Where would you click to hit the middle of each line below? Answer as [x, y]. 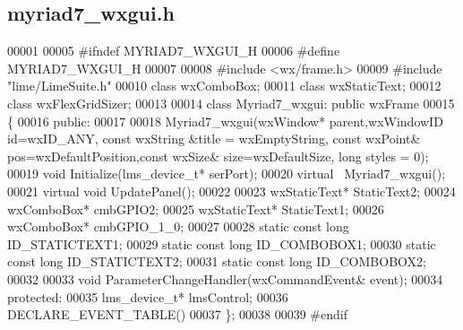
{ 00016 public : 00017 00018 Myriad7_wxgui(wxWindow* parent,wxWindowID [225, 121]
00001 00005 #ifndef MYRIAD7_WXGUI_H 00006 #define [174, 51]
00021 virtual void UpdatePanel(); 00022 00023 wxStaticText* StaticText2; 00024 [231, 191]
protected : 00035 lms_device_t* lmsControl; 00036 [148, 296]
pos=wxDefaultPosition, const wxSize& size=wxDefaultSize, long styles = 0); [218, 156]
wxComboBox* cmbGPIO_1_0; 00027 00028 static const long [178, 226]
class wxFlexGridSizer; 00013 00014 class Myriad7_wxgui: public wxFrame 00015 [231, 103]
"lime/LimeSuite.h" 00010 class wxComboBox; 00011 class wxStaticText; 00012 [224, 86]
